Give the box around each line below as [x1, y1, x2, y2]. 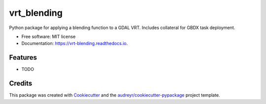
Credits [9, 79, 33, 88]
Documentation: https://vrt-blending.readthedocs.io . [21, 40, 128, 46]
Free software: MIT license [21, 34, 76, 39]
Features [9, 53, 37, 62]
